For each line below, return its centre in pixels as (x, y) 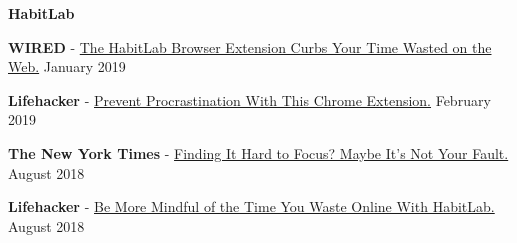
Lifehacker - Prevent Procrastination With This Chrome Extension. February (249, 99)
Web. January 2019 (67, 66)
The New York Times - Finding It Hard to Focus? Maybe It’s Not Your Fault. (258, 152)
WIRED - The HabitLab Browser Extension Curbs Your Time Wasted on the (250, 46)
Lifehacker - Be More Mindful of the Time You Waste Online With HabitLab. (251, 206)
